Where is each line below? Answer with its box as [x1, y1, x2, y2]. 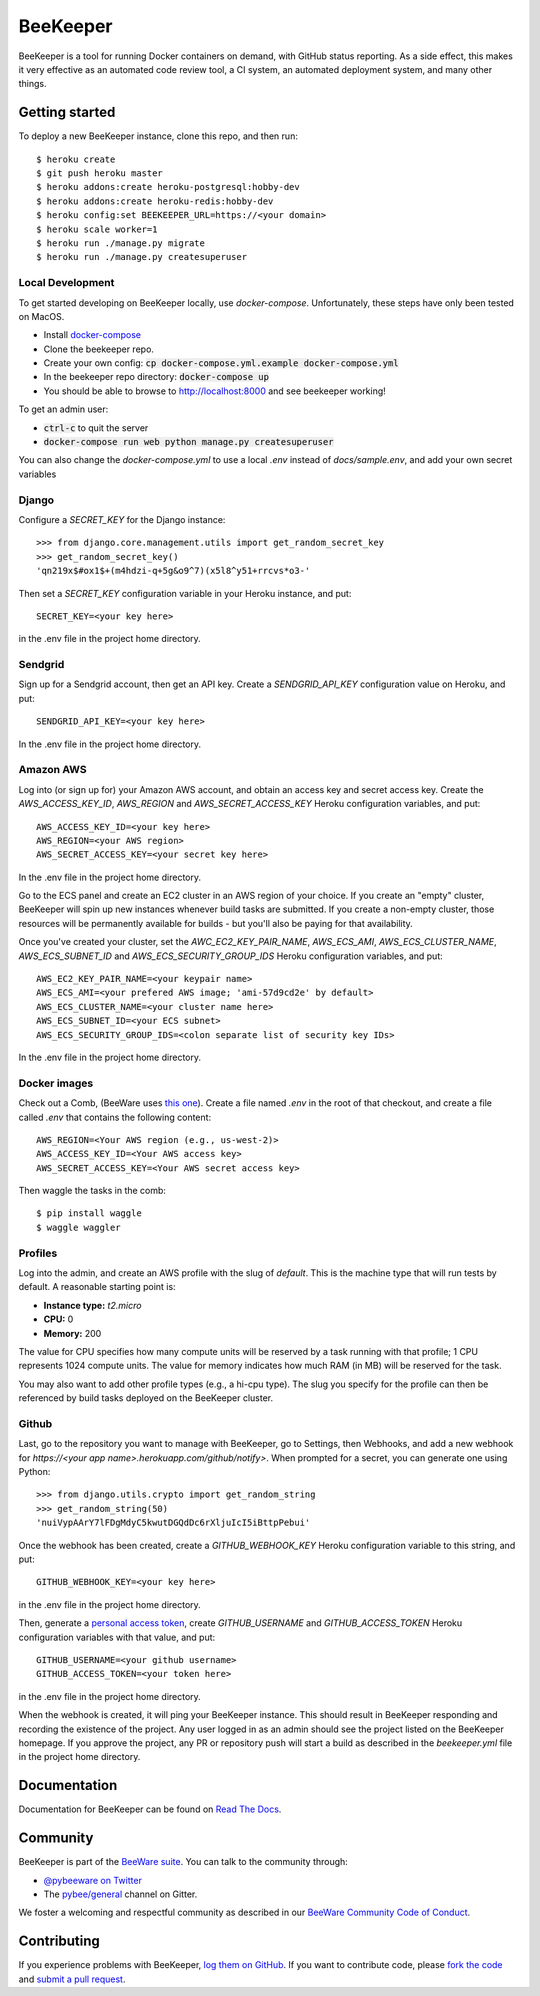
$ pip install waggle [36, 1208, 142, 1219]
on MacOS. [18, 310, 65, 322]
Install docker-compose [43, 329, 142, 341]
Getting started [18, 104, 116, 121]
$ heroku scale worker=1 [36, 223, 158, 235]
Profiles [18, 1246, 58, 1260]
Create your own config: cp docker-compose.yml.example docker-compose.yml [43, 357, 399, 369]
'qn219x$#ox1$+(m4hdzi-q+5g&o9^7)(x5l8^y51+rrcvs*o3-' [36, 565, 311, 577]
